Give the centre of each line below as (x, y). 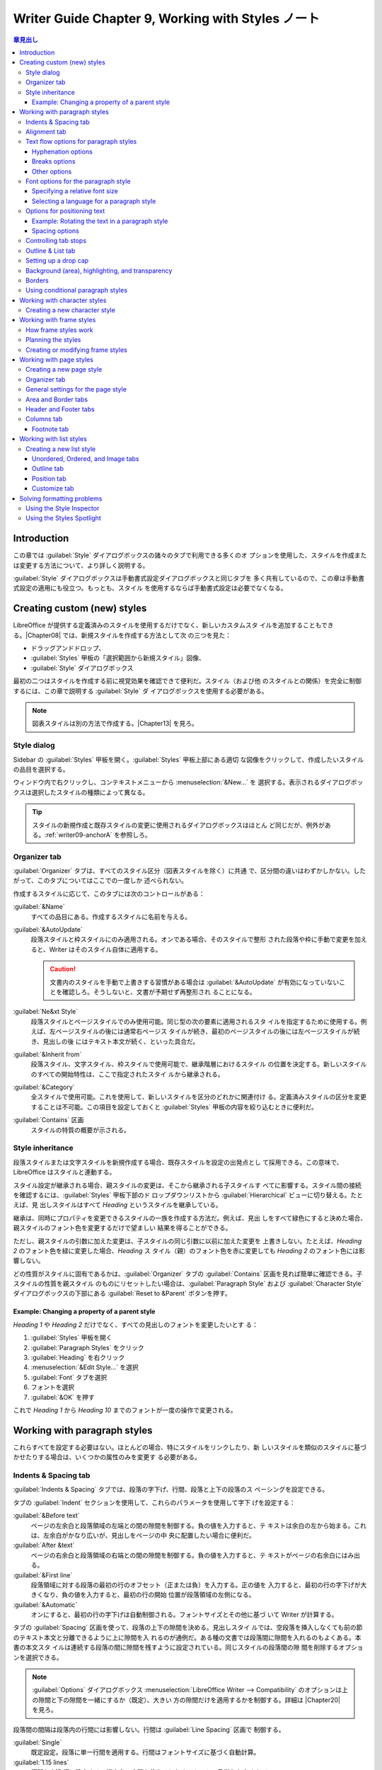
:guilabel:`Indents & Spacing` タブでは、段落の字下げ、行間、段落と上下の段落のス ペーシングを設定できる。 (171, 1490)
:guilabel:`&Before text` (47, 1516)
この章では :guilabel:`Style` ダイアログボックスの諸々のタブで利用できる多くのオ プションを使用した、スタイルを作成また (190, 555)
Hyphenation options (63, 152)
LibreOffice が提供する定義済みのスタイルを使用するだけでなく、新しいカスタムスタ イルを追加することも (167, 625)
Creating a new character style (71, 310)
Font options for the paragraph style (78, 181)
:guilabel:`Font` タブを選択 (69, 1377)
